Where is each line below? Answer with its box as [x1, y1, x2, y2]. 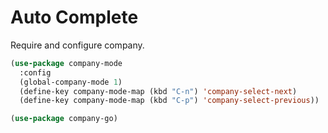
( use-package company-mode [10, 58, 123, 68]
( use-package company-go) [10, 114, 118, 124]
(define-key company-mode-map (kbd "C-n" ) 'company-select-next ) [19, 86, 298, 96]
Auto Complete [10, 6, 139, 29]
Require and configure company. [10, 39, 145, 51]
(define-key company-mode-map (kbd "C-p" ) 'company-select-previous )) [19, 96, 320, 106]
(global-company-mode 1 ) [19, 77, 123, 87]
